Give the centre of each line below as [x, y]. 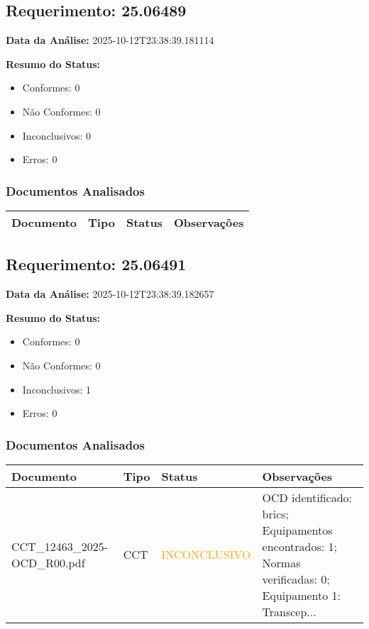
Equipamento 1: [302, 595]
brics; [276, 513]
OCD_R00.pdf [48, 562]
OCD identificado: [307, 497]
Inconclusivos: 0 [57, 135]
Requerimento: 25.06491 [96, 264]
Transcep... [289, 611]
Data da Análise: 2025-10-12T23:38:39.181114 [110, 40]
